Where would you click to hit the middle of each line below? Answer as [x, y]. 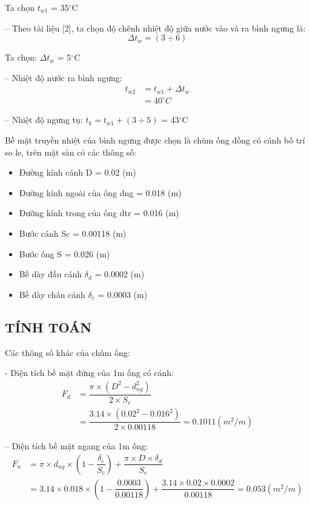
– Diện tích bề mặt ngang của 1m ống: [77, 446]
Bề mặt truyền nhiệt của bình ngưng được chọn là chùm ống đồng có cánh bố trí [155, 140]
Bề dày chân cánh [52, 294]
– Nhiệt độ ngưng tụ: [44, 120]
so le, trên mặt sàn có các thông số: [71, 152]
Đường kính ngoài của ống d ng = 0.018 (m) [100, 192]
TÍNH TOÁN [48, 327]
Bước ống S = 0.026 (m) [64, 253]
